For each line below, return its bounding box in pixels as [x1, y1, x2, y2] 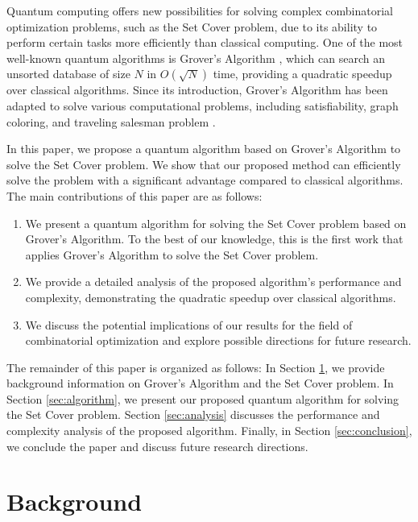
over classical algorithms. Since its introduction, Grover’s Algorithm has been [6, 81, 388, 98]
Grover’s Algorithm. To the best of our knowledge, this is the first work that [25, 230, 404, 247]
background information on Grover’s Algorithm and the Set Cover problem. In [6, 375, 394, 391]
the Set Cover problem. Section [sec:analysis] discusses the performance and [6, 406, 380, 423]
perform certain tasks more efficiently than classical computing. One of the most [6, 34, 404, 51]
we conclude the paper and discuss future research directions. [6, 437, 308, 454]
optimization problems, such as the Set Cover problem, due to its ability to [6, 18, 378, 35]
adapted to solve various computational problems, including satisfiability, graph [6, 97, 399, 114]
